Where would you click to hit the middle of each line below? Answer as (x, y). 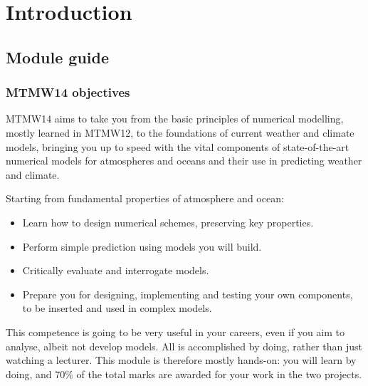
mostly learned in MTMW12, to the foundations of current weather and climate (180, 132)
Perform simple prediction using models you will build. (142, 246)
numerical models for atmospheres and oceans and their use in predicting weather (184, 161)
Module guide (58, 57)
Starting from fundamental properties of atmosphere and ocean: (145, 198)
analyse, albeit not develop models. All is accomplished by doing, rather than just (184, 346)
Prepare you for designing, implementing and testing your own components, (188, 294)
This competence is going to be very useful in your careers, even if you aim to (175, 332)
